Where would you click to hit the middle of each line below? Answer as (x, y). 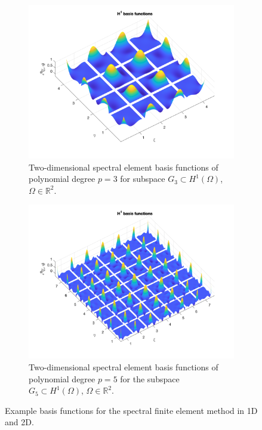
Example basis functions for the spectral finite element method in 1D (131, 410)
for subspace (143, 179)
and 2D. (19, 422)
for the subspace (150, 378)
